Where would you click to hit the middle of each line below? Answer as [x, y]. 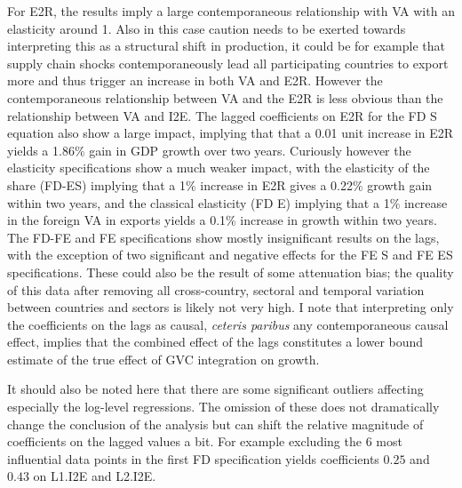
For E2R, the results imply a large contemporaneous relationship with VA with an [231, 11]
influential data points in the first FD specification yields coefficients [193, 458]
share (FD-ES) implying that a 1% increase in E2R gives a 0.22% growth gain [220, 184]
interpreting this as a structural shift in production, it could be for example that [226, 46]
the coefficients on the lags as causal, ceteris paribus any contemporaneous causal [228, 324]
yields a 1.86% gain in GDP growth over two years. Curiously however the [209, 150]
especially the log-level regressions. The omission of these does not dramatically [223, 407]
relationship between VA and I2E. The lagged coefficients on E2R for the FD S [222, 115]
